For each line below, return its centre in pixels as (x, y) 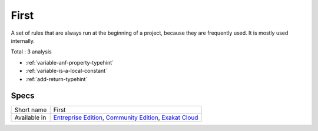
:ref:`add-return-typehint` (57, 79)
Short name (31, 110)
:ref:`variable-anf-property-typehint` (70, 62)
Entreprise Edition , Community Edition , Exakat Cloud (126, 117)
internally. (23, 41)
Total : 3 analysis (32, 52)
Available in (30, 117)
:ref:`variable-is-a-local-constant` (66, 71)
